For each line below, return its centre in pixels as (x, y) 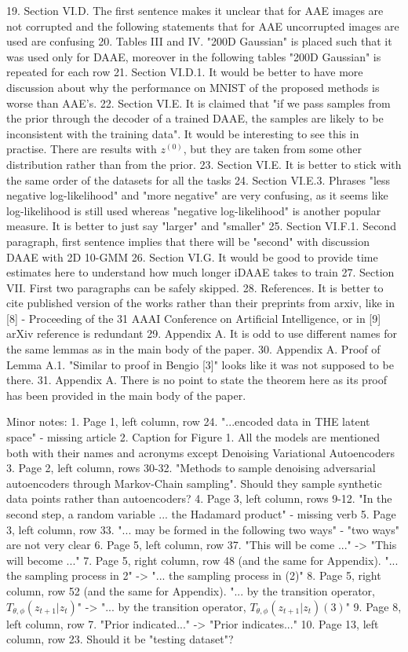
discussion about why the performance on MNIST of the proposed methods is (193, 87)
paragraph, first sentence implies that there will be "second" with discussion (188, 241)
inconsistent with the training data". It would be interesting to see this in (183, 133)
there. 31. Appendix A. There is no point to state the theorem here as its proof (197, 380)
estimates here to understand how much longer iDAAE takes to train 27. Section (200, 272)
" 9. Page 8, (373, 606)
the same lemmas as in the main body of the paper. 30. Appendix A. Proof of (193, 349)
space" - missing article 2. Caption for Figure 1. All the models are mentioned (193, 437)
